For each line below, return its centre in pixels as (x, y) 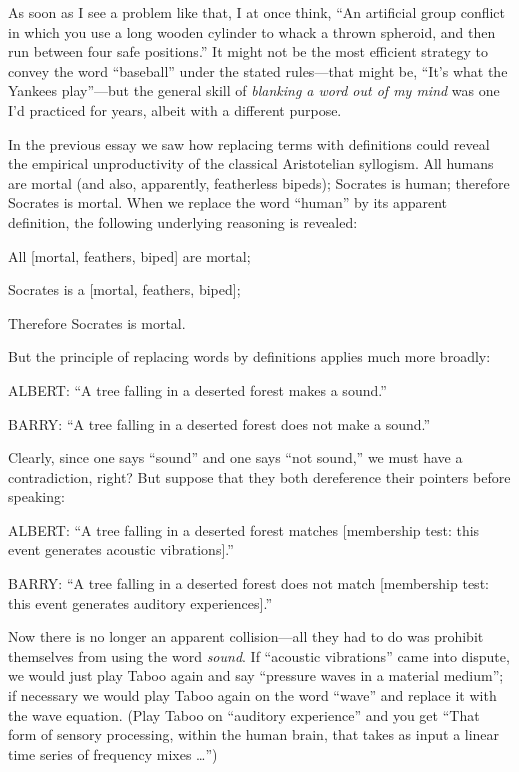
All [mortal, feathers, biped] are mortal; (129, 255)
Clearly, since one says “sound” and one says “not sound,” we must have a (235, 457)
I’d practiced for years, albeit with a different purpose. (175, 109)
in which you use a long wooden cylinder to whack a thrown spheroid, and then (252, 31)
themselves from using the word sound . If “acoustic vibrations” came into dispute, (259, 655)
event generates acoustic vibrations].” (121, 549)
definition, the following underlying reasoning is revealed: (183, 221)
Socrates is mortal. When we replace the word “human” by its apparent (228, 202)
